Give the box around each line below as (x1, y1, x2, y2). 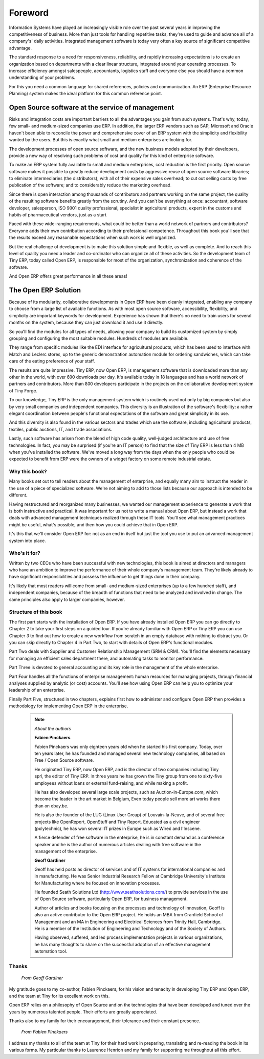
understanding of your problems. (9, 75, 76, 80)
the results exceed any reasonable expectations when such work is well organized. (9, 234, 176, 240)
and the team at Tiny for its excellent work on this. (9, 993, 110, 999)
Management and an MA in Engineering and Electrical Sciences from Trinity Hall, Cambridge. (34, 919, 222, 925)
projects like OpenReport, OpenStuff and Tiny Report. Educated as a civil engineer (34, 819, 200, 825)
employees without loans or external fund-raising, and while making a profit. (34, 780, 188, 786)
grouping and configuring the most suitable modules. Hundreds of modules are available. (9, 336, 189, 341)
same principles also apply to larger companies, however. (9, 596, 125, 602)
